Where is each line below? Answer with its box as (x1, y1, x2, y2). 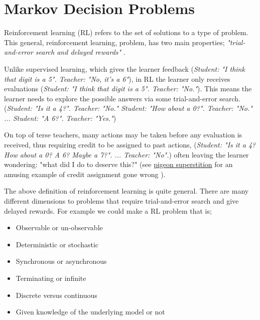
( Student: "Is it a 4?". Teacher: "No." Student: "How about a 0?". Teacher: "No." (4, 103, 252, 113)
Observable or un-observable (16, 222, 103, 233)
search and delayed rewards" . (35, 47, 125, 57)
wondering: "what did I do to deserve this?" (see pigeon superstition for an (4, 159, 233, 170)
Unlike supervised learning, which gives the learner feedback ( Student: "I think (4, 63, 245, 74)
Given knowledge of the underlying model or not (16, 306, 165, 317)
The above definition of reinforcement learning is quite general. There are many (4, 186, 249, 196)
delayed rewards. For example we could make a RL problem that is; (4, 205, 212, 216)
